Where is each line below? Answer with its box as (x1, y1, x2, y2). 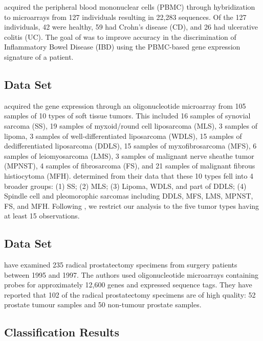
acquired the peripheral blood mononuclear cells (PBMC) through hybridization (4, 2, 255, 12)
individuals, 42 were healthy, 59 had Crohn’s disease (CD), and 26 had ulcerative (4, 21, 258, 32)
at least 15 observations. (4, 210, 80, 221)
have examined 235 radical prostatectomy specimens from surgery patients (4, 259, 237, 270)
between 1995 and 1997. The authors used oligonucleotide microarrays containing (4, 269, 258, 280)
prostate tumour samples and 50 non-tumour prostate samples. (4, 299, 202, 310)
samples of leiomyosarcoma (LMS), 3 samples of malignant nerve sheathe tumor (4, 150, 254, 161)
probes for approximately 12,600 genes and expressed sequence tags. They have (4, 279, 252, 290)
